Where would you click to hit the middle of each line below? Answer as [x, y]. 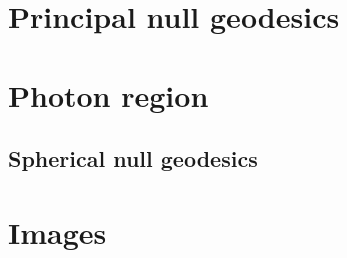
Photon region [108, 94]
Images [57, 231]
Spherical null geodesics [133, 158]
